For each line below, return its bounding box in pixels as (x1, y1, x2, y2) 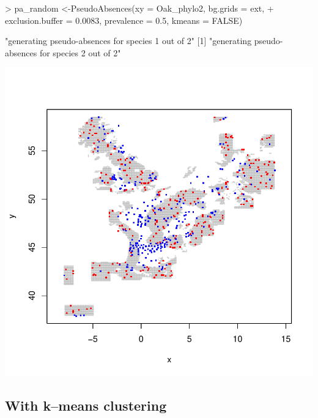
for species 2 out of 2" (39, 46, 121, 59)
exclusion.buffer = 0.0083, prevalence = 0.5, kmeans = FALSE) (5, 13, 243, 26)
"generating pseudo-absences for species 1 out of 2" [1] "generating (5, 34, 252, 47)
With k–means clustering (5, 396, 167, 415)
